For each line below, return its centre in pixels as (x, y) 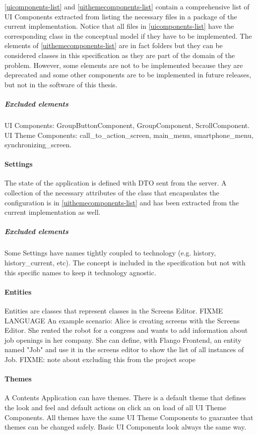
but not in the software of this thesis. (61, 84)
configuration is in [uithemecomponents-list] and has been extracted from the (122, 202)
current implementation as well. (53, 212)
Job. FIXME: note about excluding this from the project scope (100, 359)
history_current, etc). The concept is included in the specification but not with (125, 263)
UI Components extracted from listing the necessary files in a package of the (121, 16)
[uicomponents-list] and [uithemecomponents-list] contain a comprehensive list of (127, 6)
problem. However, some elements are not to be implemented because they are (124, 65)
